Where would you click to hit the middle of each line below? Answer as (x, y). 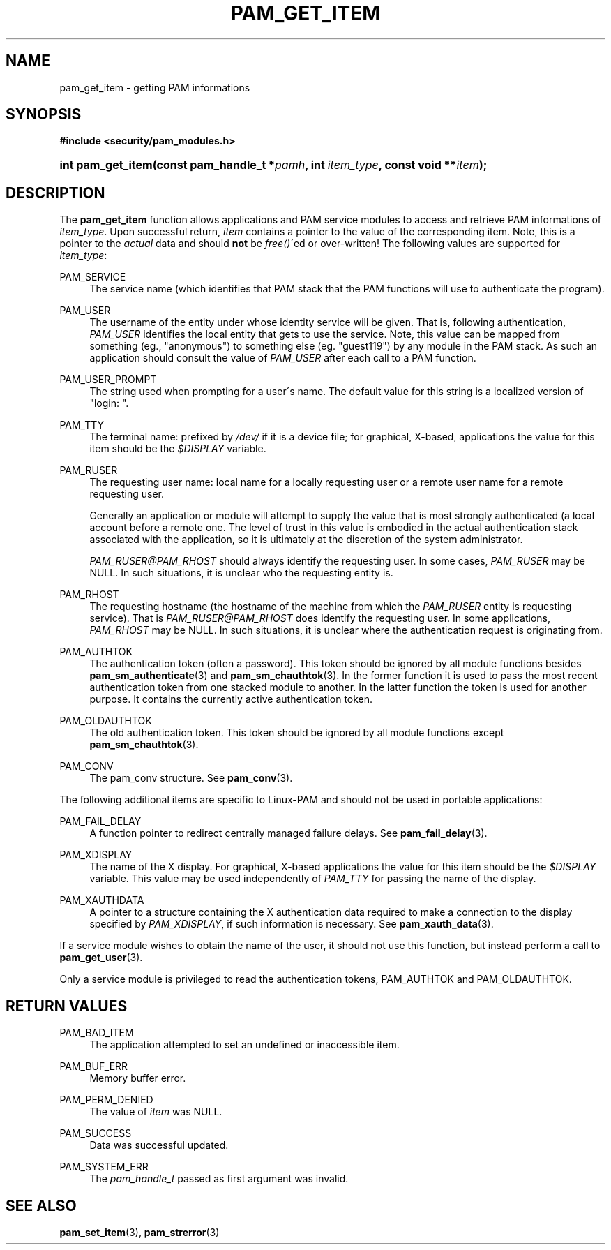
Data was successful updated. (159, 1145)
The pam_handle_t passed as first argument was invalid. (219, 1179)
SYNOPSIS (44, 114)
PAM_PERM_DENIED (106, 1100)
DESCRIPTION (55, 193)
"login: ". (109, 403)
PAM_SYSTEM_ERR (104, 1167)
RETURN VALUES (67, 1006)
